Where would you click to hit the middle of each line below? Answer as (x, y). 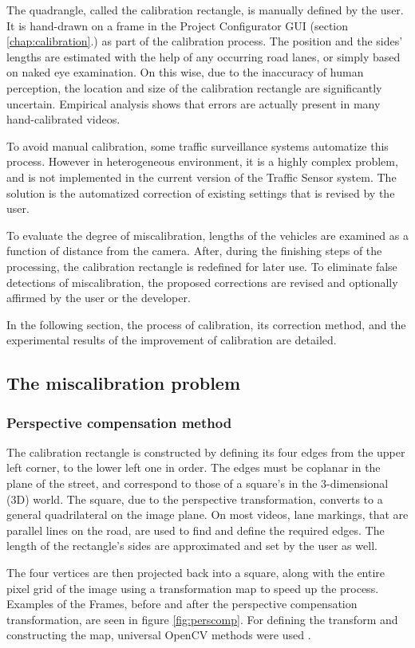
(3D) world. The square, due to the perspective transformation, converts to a (195, 499)
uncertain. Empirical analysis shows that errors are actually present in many (194, 103)
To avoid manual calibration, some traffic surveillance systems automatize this (198, 145)
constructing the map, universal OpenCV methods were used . (159, 635)
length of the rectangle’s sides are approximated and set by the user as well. (192, 546)
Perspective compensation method (119, 422)
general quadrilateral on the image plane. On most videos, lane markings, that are (207, 514)
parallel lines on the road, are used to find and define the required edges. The (196, 530)
